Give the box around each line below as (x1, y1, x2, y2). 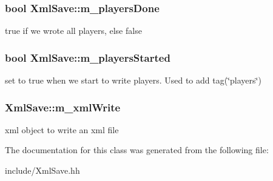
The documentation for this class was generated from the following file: (5, 143, 269, 156)
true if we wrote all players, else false (5, 24, 142, 37)
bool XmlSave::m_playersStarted (5, 50, 170, 65)
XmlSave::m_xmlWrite (5, 99, 121, 114)
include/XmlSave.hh (5, 164, 80, 177)
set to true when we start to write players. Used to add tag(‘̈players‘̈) (5, 74, 261, 87)
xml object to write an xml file (5, 123, 119, 136)
